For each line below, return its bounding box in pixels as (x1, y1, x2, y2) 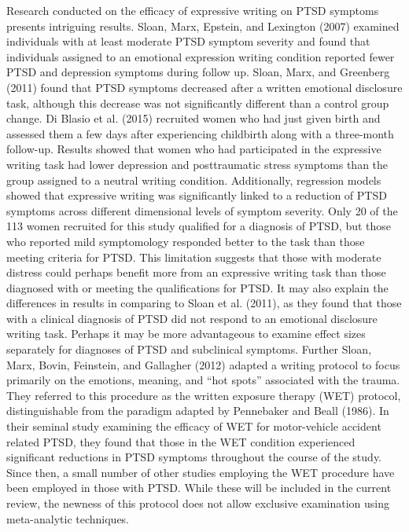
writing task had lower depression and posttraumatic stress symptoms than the (6, 156, 389, 172)
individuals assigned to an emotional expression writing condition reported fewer (6, 48, 395, 64)
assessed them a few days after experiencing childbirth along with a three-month (6, 125, 394, 141)
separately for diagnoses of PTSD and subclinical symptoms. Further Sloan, (6, 341, 372, 358)
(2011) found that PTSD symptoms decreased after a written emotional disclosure (6, 79, 403, 95)
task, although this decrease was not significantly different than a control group (6, 94, 389, 111)
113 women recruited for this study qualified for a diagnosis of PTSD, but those (6, 218, 392, 234)
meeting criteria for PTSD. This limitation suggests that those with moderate (6, 248, 381, 265)
